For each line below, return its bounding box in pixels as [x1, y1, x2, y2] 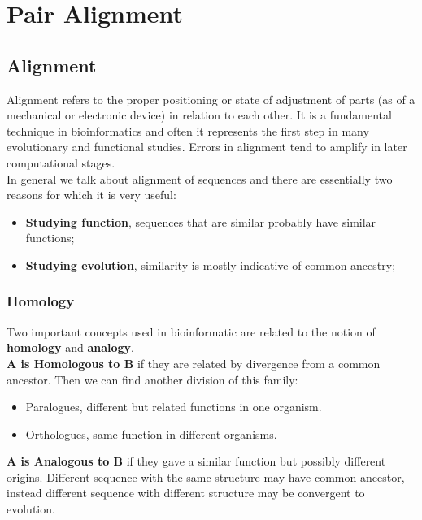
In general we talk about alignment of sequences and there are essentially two [7, 170, 393, 187]
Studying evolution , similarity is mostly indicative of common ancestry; [25, 256, 396, 273]
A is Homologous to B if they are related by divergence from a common [7, 354, 381, 371]
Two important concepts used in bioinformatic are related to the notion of [7, 323, 376, 340]
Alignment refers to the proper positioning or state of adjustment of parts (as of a [7, 90, 415, 107]
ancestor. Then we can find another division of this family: [7, 370, 298, 388]
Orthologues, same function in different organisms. [25, 425, 277, 442]
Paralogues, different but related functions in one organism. [25, 398, 322, 415]
